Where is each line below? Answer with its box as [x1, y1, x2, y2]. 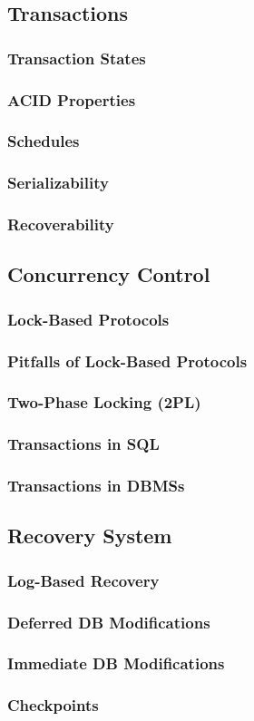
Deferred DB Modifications [7, 610, 210, 633]
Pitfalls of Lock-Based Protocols [7, 349, 248, 372]
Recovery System [7, 521, 172, 550]
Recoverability [7, 213, 114, 236]
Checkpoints [7, 694, 99, 716]
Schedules [7, 130, 80, 152]
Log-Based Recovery [7, 569, 160, 591]
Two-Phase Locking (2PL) [7, 391, 201, 414]
